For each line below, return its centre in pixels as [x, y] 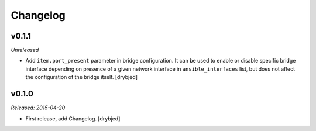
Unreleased [25, 50]
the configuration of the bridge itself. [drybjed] [81, 77]
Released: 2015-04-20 [38, 108]
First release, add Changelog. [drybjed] [73, 118]
